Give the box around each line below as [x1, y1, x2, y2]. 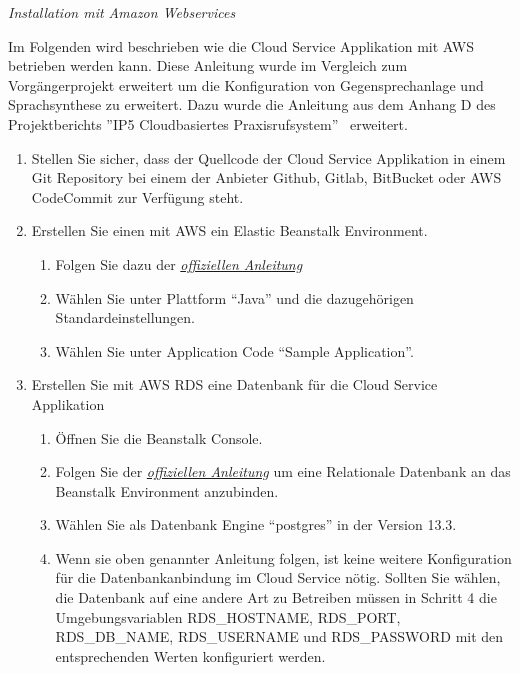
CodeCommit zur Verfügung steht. [31, 186, 244, 207]
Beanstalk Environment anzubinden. [55, 480, 279, 501]
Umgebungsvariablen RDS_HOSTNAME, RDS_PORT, [55, 606, 401, 627]
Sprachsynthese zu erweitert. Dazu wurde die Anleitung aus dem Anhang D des [8, 94, 496, 115]
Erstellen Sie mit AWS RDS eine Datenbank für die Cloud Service [31, 374, 438, 395]
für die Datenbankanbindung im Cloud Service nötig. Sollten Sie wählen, [55, 567, 501, 588]
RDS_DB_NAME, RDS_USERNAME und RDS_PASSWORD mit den [55, 626, 504, 647]
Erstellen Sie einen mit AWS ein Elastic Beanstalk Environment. [31, 220, 428, 241]
